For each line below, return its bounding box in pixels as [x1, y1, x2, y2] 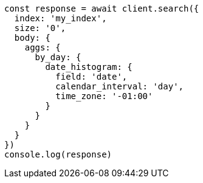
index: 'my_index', [14, 13, 107, 23]
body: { [14, 33, 50, 43]
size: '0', [14, 23, 66, 33]
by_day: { [35, 52, 81, 62]
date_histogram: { [45, 62, 132, 72]
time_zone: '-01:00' [55, 91, 153, 101]
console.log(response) [4, 150, 112, 159]
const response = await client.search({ [4, 4, 199, 13]
